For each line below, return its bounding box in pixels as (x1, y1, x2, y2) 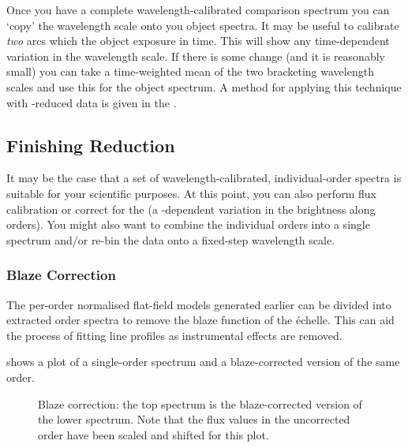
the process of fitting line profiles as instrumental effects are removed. (6, 327, 342, 343)
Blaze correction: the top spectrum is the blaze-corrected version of (38, 395, 362, 412)
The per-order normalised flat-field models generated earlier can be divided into (6, 296, 391, 312)
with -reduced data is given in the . (6, 94, 177, 110)
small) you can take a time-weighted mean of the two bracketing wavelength (6, 63, 374, 80)
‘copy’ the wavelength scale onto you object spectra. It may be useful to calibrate (6, 17, 399, 33)
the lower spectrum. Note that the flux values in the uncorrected (38, 411, 350, 427)
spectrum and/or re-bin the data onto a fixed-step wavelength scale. (6, 231, 335, 248)
